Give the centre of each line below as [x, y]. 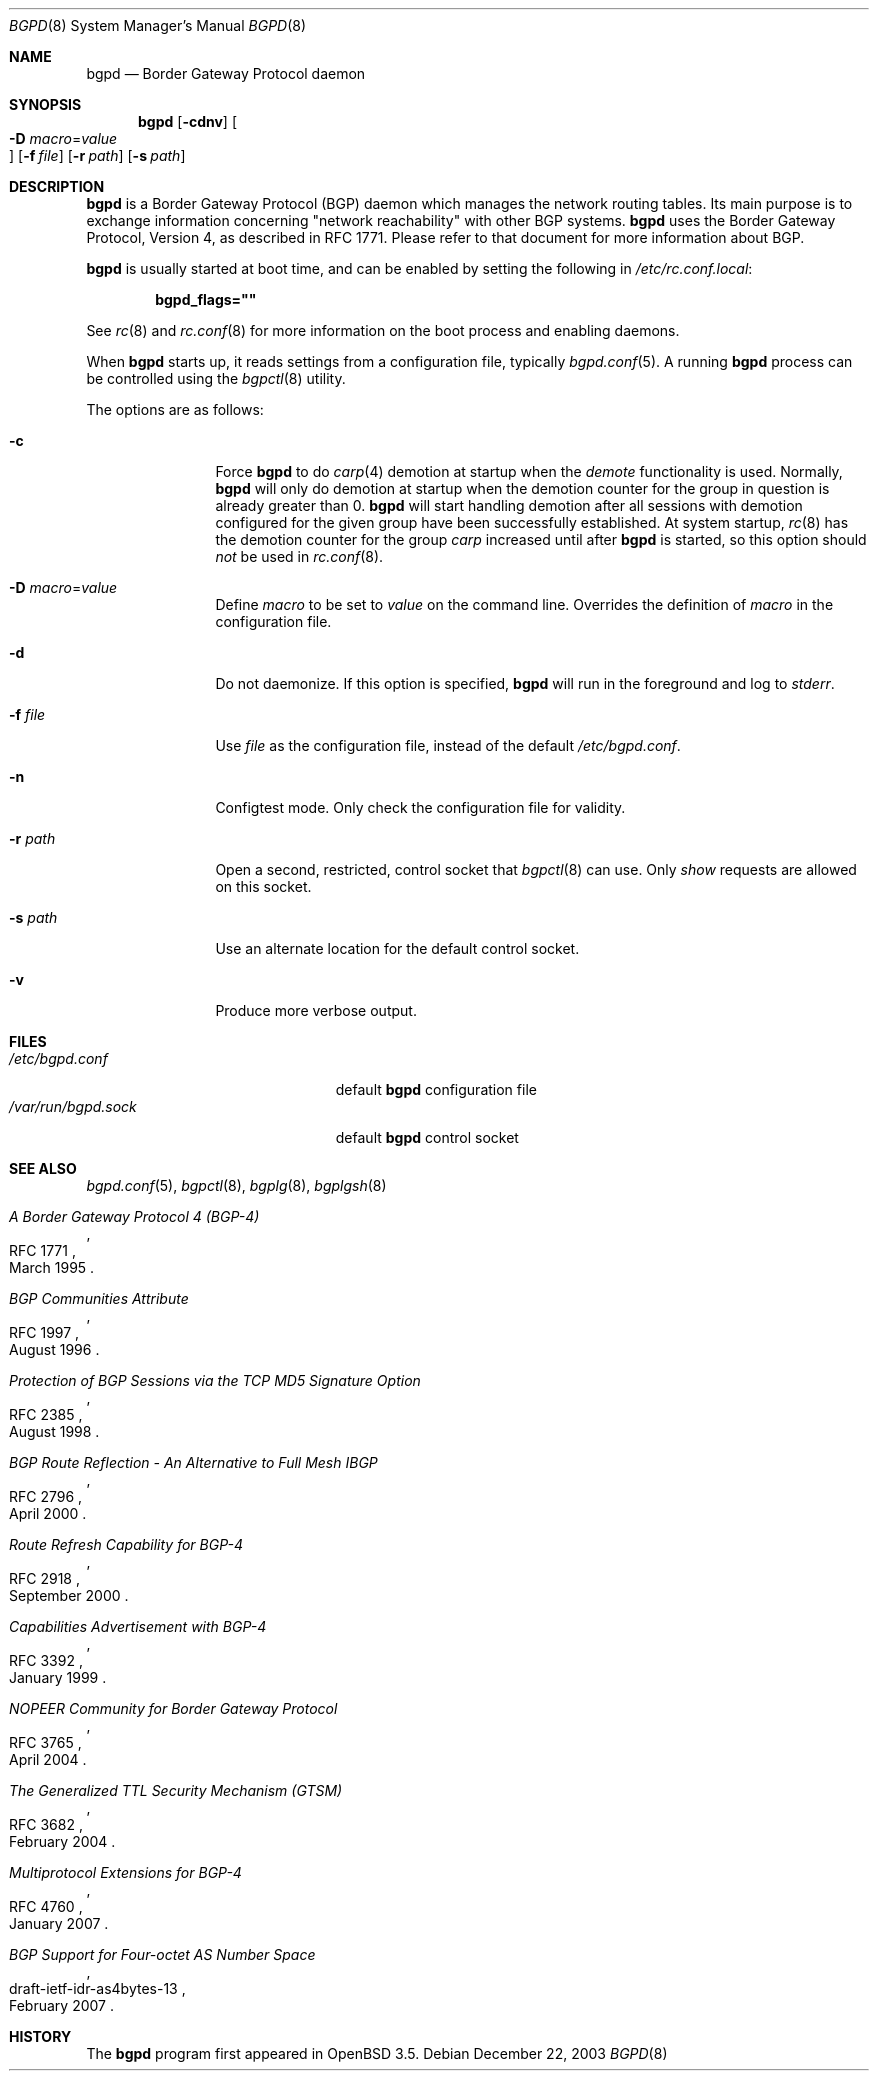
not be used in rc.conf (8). [299, 556]
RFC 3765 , [45, 1742]
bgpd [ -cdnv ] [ [188, 121]
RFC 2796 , [46, 1496]
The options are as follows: [175, 409]
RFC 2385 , [46, 1414]
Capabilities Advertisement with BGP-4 [138, 1626]
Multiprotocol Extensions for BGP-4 [125, 1872]
